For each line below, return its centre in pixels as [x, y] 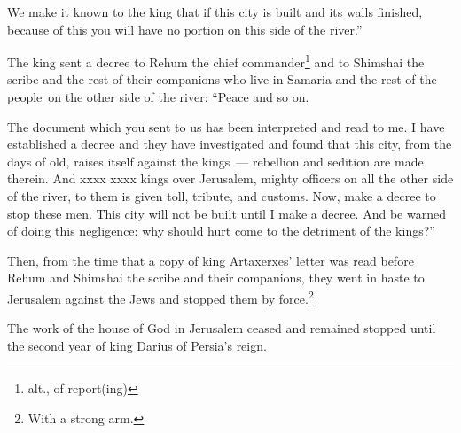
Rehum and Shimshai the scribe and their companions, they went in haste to [216, 278]
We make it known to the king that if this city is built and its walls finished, [215, 12]
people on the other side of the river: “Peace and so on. [158, 97]
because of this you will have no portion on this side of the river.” [185, 29]
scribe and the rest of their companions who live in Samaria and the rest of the [222, 79]
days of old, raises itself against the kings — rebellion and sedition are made [215, 161]
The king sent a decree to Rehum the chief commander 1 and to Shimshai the [216, 61]
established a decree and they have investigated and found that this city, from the [230, 144]
